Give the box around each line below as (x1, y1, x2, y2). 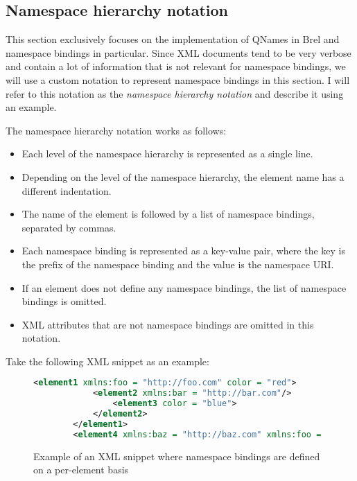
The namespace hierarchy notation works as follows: (6, 123, 227, 137)
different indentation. (21, 183, 112, 198)
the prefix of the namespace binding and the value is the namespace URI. (21, 256, 334, 271)
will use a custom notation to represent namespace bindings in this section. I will (6, 72, 350, 87)
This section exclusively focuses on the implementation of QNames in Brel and (6, 32, 340, 46)
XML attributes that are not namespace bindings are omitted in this (21, 317, 314, 331)
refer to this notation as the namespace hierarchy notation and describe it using (6, 86, 344, 100)
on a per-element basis (33, 462, 129, 477)
